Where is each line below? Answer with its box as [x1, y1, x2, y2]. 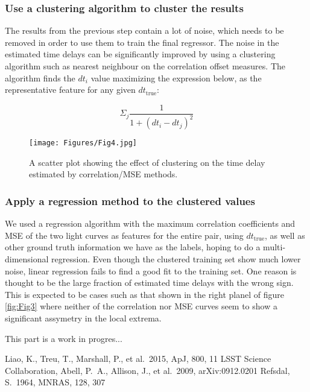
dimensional [5, 253, 49, 265]
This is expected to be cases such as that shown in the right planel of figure [5, 288, 284, 300]
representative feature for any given [5, 83, 136, 96]
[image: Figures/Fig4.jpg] [29, 139, 137, 148]
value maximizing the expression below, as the [90, 71, 262, 84]
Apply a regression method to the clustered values [5, 193, 255, 208]
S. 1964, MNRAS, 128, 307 [5, 376, 106, 388]
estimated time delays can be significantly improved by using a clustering [5, 48, 276, 60]
